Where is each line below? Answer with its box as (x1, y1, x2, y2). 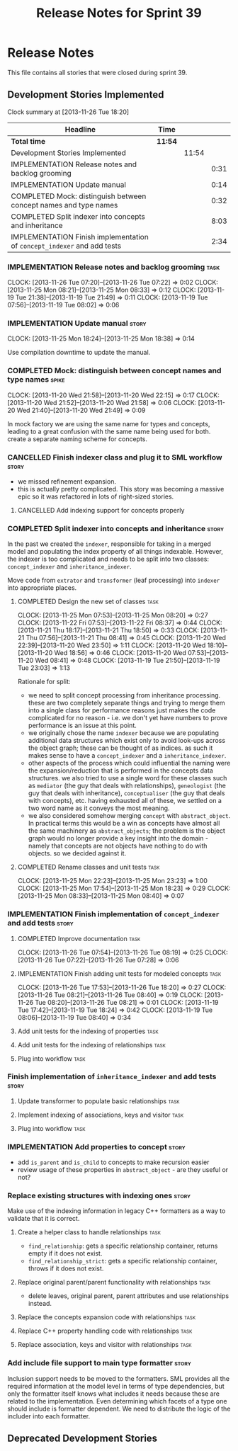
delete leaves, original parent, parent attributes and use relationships (28, 1292, 229, 1300)
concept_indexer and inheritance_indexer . (7, 562, 132, 571)
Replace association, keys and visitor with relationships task (17, 1341, 193, 1349)
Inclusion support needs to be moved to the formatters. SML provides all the (7, 1374, 230, 1382)
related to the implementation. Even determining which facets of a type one (7, 1396, 227, 1405)
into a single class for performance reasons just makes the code (28, 706, 216, 715)
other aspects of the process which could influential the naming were (28, 759, 231, 768)
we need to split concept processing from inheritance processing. (28, 691, 221, 700)
